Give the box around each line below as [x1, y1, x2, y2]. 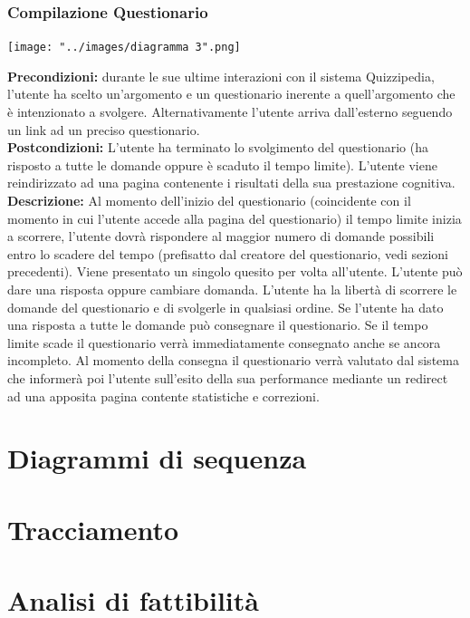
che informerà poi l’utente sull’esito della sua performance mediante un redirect [7, 368, 448, 387]
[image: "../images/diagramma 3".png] [7, 41, 241, 54]
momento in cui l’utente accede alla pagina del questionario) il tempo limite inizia [7, 208, 462, 227]
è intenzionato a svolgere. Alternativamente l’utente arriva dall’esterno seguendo [7, 102, 453, 121]
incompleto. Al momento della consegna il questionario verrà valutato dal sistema [7, 351, 459, 370]
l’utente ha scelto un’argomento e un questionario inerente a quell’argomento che [7, 84, 456, 103]
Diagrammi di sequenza [7, 439, 307, 477]
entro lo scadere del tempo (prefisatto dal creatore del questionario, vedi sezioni [7, 244, 449, 263]
